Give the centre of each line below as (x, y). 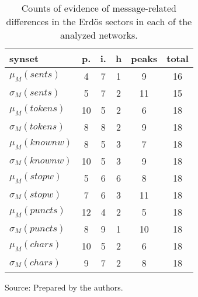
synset (24, 58)
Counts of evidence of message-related (99, 8)
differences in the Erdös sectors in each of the (99, 21)
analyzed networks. (99, 35)
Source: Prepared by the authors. (64, 287)
